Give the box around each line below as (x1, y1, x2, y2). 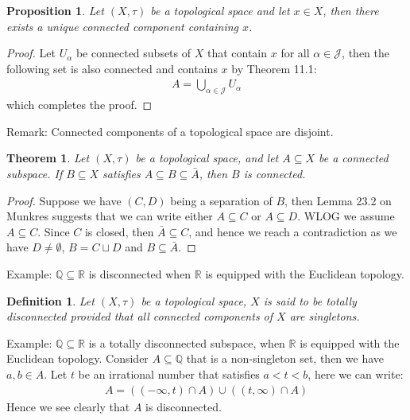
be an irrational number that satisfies (78, 365, 260, 382)
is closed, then (84, 223, 154, 239)
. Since (37, 223, 70, 239)
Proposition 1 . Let (6, 2, 104, 18)
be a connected (319, 150, 389, 166)
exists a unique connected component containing (6, 17, 239, 34)
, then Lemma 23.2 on (284, 192, 392, 208)
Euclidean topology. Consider (6, 350, 149, 367)
